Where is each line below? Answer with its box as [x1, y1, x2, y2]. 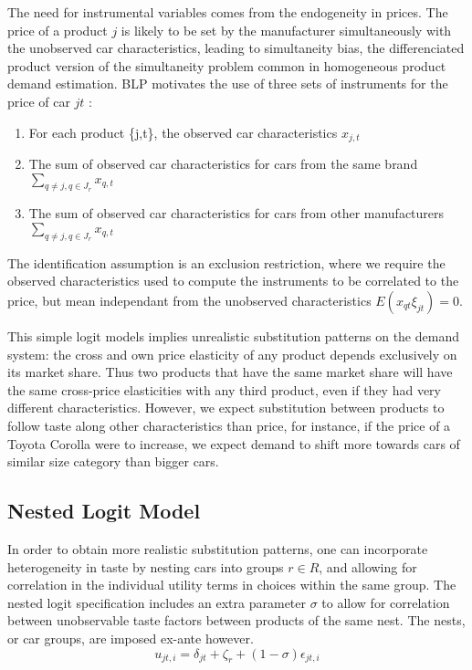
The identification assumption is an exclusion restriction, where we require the [7, 253, 446, 272]
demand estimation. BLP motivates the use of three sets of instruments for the [7, 74, 448, 93]
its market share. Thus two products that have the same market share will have [7, 362, 453, 382]
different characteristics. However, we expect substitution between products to [7, 398, 445, 417]
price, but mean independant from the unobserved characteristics [7, 290, 372, 309]
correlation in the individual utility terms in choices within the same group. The [7, 575, 456, 594]
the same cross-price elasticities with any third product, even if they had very [7, 380, 442, 399]
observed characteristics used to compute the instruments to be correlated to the [7, 271, 459, 290]
